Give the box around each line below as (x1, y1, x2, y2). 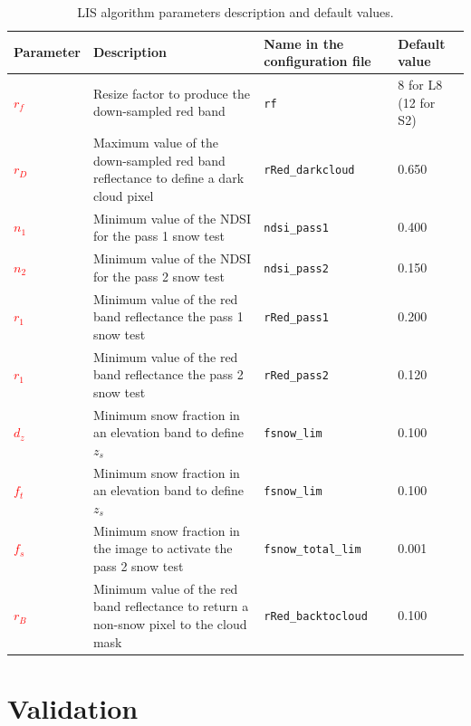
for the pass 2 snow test (92, 266, 225, 285)
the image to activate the (92, 539, 233, 558)
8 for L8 (398, 75, 443, 94)
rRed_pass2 (264, 369, 329, 383)
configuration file (264, 52, 371, 71)
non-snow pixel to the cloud (92, 614, 247, 633)
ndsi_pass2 (264, 262, 329, 275)
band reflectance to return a (92, 597, 249, 616)
